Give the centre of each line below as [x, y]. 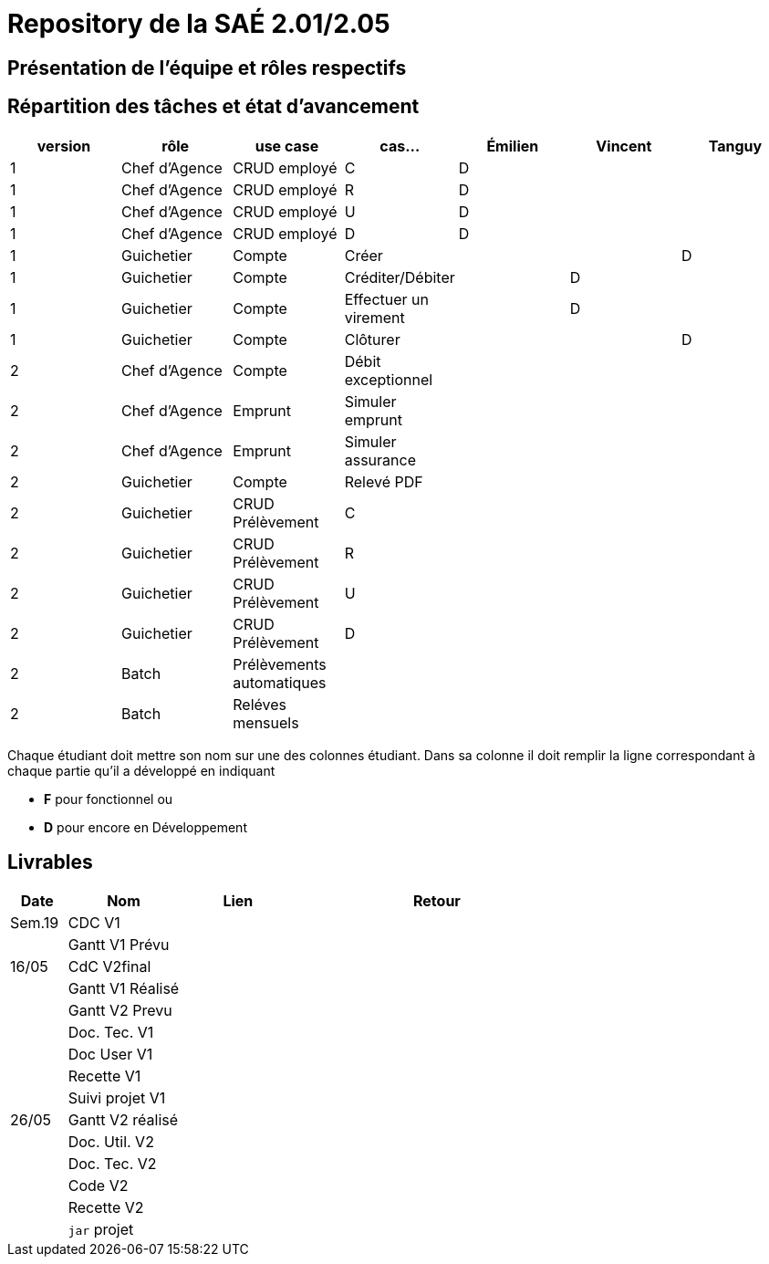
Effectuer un [386, 299]
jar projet [101, 1230]
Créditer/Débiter [400, 277]
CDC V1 [94, 923]
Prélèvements [280, 664]
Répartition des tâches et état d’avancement [213, 107]
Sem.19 [35, 923]
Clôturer [372, 339]
